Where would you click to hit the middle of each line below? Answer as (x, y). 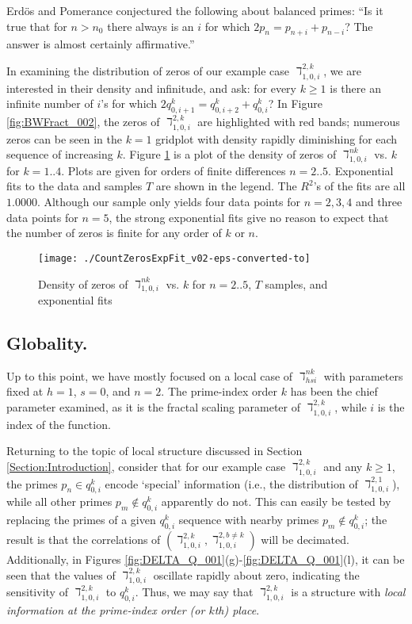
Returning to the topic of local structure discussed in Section (154, 451)
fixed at (25, 391)
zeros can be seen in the (64, 138)
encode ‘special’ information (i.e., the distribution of (231, 483)
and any (343, 466)
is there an (355, 88)
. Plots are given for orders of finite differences (174, 170)
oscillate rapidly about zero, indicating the (256, 574)
